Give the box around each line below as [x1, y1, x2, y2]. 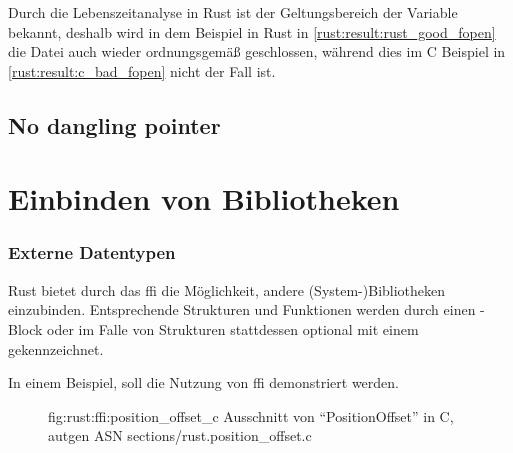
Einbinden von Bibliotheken [8, 178, 400, 219]
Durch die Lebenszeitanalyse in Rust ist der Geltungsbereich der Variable [8, 2, 458, 22]
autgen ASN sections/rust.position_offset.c [48, 425, 312, 446]
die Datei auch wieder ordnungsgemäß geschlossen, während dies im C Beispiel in [8, 41, 506, 62]
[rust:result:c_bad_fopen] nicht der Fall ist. [8, 60, 276, 81]
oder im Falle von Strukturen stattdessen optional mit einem [47, 318, 419, 339]
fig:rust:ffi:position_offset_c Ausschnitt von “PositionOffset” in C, [48, 405, 454, 426]
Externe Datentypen [8, 240, 176, 265]
